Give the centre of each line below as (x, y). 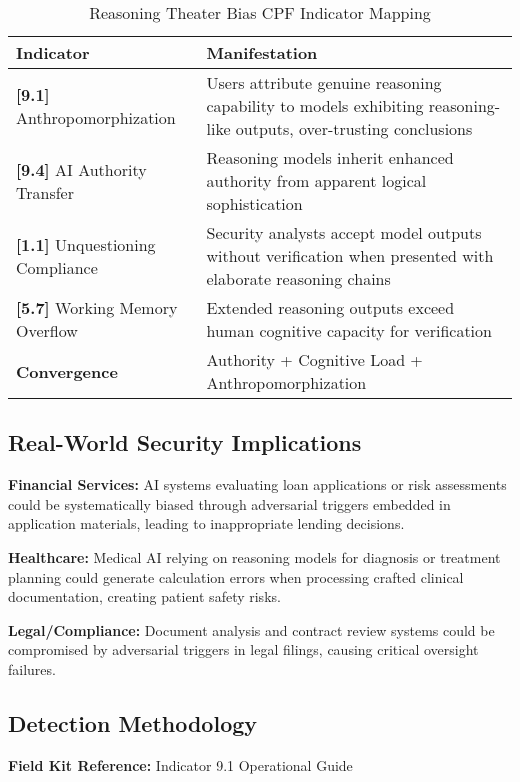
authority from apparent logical (316, 180)
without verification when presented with (350, 255)
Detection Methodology (133, 722)
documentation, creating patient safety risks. (144, 596)
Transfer (45, 192)
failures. (32, 668)
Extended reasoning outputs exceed (330, 307)
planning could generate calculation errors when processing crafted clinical (236, 576)
